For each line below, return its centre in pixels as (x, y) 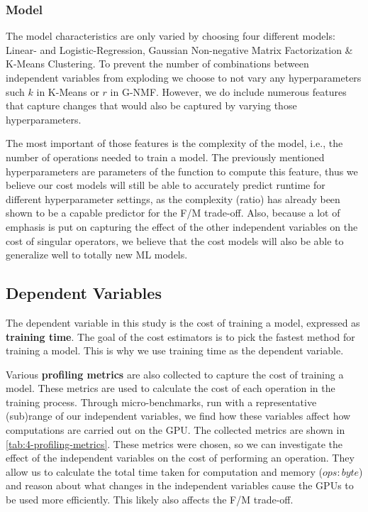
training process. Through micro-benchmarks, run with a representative (161, 402)
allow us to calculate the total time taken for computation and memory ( (164, 471)
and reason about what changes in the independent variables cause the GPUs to (180, 485)
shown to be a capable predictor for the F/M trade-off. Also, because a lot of (173, 213)
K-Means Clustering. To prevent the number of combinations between (157, 64)
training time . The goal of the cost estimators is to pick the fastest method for (180, 336)
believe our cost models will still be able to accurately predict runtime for (166, 185)
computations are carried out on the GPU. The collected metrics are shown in (175, 430)
